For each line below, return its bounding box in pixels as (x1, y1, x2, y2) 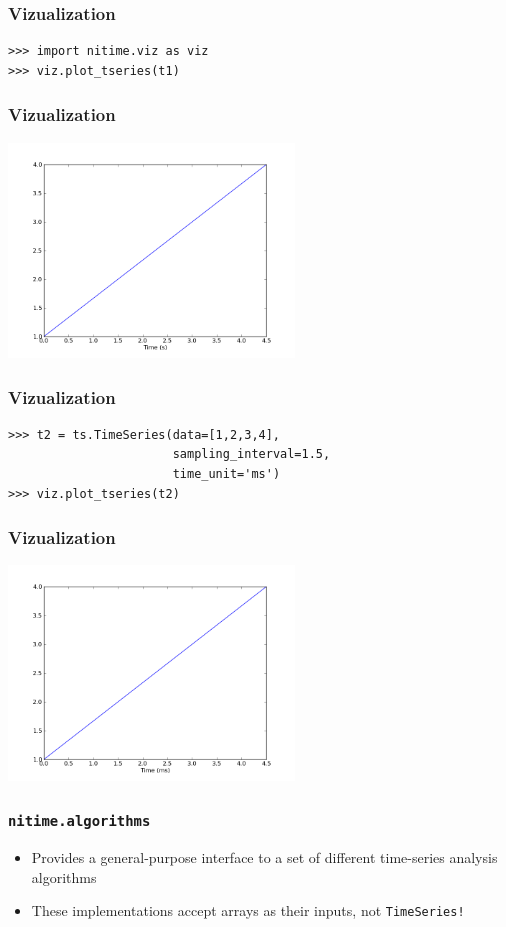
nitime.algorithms (8, 813, 151, 830)
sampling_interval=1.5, (172, 447, 331, 462)
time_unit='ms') (172, 467, 281, 482)
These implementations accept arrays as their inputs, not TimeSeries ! (31, 900, 465, 921)
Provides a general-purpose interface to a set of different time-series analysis (31, 847, 498, 868)
